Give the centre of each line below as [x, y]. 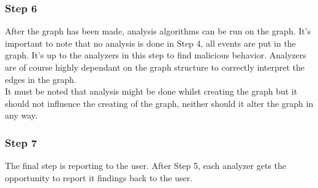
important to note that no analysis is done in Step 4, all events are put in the [150, 43]
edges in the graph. [41, 79]
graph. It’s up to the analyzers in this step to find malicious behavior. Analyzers [156, 55]
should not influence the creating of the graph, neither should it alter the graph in [159, 103]
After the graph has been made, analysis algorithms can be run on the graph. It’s [158, 31]
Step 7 [21, 142]
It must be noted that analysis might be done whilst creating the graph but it [151, 91]
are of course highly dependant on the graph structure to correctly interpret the [155, 67]
